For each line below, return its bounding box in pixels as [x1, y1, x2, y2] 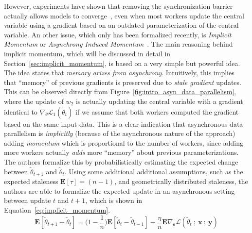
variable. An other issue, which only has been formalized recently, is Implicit [4, 29, 232, 39]
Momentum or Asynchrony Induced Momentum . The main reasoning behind [4, 39, 233, 49]
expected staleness [4, 176, 58, 186]
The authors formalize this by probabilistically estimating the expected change [4, 156, 238, 166]
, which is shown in [85, 195, 143, 205]
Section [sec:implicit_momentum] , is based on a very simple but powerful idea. [4, 58, 240, 68]
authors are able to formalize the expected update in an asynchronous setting [4, 185, 235, 196]
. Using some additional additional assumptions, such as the [64, 166, 243, 176]
